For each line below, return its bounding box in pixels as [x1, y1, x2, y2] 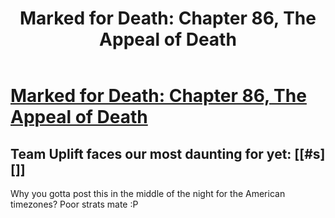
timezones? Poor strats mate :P [10, 198, 139, 210]
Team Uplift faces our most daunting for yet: [10, 145, 292, 162]
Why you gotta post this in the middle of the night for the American [10, 188, 286, 199]
